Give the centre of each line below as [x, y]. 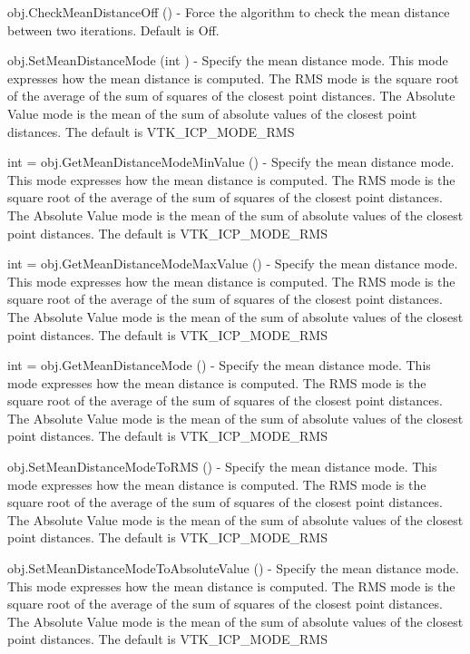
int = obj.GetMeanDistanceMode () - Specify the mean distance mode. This [219, 365]
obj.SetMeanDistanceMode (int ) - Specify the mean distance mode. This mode [228, 60]
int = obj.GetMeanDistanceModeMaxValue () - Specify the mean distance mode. [233, 264]
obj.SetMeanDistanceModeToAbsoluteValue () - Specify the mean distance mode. [233, 568]
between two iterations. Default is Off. [113, 29]
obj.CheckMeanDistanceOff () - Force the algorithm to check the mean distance [229, 12]
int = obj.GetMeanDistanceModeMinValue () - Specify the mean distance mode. [231, 162]
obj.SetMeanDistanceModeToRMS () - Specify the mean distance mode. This [222, 467]
